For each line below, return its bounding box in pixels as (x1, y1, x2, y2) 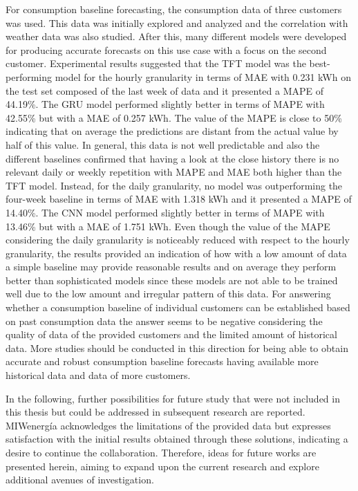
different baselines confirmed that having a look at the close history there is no (6, 151, 339, 165)
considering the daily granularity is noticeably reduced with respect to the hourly (6, 232, 350, 247)
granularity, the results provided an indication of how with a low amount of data (6, 245, 347, 260)
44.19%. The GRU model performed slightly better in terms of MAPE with (6, 97, 325, 111)
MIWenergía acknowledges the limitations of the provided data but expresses (6, 418, 331, 432)
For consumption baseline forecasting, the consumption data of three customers (6, 2, 342, 16)
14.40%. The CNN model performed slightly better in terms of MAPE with (6, 205, 325, 219)
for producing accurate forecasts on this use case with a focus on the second (6, 42, 327, 57)
